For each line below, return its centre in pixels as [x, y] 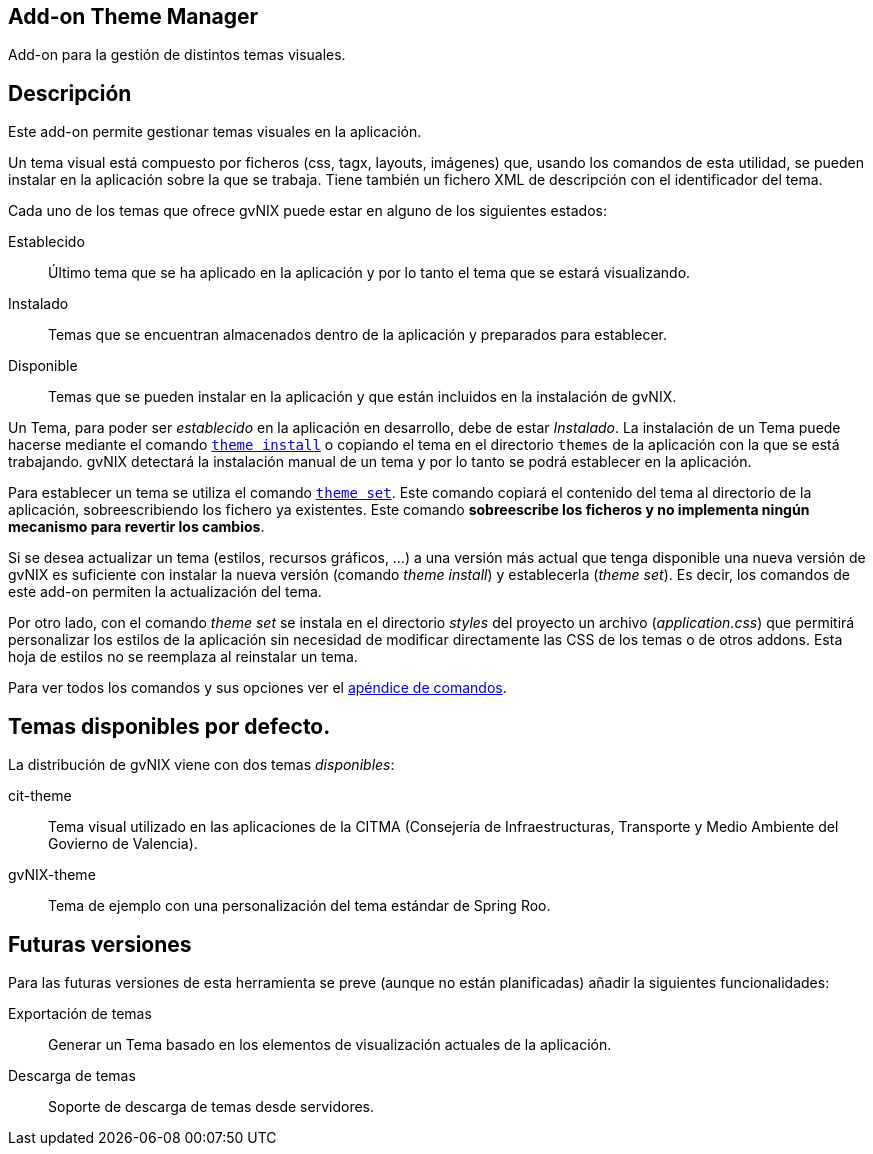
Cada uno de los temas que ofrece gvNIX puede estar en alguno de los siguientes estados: [308, 211]
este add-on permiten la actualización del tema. [165, 592]
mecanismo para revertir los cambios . [136, 527]
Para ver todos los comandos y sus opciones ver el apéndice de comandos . [257, 688]
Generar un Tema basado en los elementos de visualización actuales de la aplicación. [330, 1044]
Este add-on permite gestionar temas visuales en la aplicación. [215, 132]
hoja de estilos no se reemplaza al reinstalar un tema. [183, 657]
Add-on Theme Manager [133, 16]
